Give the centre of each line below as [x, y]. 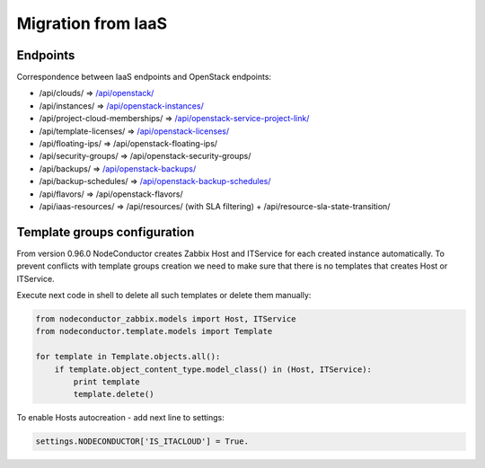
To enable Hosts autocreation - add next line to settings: [120, 418]
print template [107, 381]
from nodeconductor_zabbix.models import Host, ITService [166, 319]
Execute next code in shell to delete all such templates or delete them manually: [164, 296]
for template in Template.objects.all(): [128, 357]
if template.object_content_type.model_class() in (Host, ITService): [213, 369]
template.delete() [114, 394]
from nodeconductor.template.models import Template [154, 331]
